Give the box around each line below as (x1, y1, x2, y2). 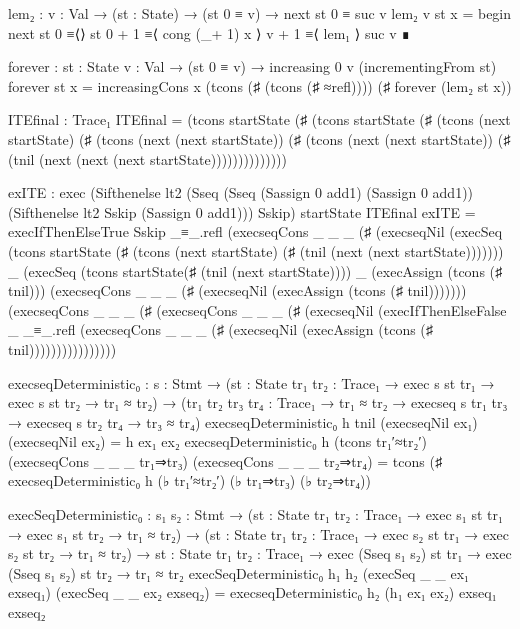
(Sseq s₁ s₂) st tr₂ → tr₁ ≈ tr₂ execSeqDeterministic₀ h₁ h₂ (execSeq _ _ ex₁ (8, 562, 469, 583)
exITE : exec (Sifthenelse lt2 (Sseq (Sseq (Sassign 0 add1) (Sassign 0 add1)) (8, 182, 474, 203)
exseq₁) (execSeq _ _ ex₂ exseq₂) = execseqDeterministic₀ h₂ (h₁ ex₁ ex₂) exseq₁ (8, 582, 497, 603)
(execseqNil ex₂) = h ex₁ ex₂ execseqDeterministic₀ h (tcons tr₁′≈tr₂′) (8, 431, 427, 452)
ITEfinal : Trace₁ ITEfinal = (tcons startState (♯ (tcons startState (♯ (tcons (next (8, 109, 511, 130)
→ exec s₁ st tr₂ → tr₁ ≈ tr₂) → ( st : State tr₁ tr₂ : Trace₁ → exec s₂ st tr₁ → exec (8, 523, 509, 544)
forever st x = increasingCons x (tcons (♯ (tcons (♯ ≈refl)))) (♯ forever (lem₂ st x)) (8, 75, 512, 96)
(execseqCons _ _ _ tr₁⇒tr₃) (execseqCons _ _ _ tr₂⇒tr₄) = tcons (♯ (8, 450, 442, 471)
